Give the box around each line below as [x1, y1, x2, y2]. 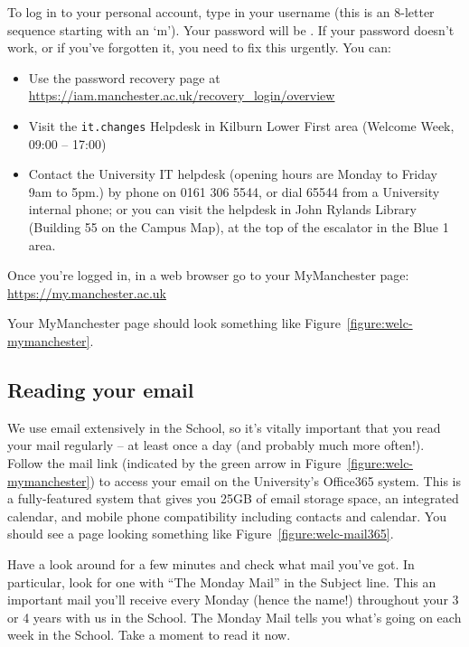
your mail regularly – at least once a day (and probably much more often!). [7, 436, 425, 455]
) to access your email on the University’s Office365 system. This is [89, 471, 461, 490]
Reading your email [7, 375, 194, 403]
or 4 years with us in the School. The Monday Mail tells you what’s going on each [7, 607, 462, 626]
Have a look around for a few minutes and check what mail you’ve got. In [7, 554, 415, 573]
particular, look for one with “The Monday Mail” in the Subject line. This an [7, 572, 436, 591]
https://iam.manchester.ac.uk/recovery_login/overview [28, 86, 335, 105]
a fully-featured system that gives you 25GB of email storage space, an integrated [7, 489, 459, 508]
